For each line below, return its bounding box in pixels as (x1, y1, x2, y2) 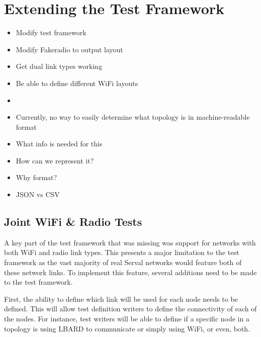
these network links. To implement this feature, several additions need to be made (4, 267, 257, 277)
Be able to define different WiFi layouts (16, 77, 138, 88)
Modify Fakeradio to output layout (16, 44, 123, 54)
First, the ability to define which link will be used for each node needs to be (4, 293, 238, 304)
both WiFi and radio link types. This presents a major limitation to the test (4, 247, 239, 258)
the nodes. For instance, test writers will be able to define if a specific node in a (4, 313, 249, 324)
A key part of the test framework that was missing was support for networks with (4, 237, 256, 247)
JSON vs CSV (16, 189, 60, 200)
